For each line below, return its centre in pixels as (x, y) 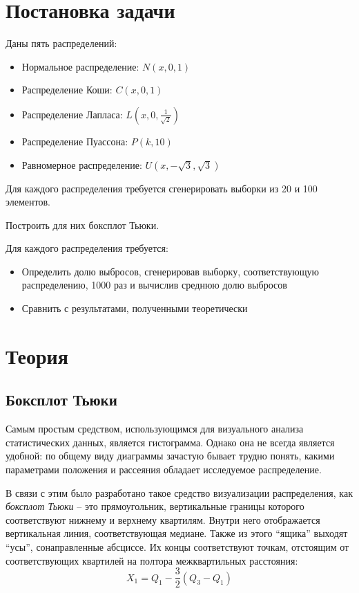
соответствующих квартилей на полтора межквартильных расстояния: (152, 560)
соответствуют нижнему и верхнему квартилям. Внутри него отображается (163, 519)
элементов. (28, 202)
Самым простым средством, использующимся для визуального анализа (155, 429)
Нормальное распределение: (80, 66)
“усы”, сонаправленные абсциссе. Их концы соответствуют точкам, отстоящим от (177, 546)
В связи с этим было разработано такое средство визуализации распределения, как (179, 492)
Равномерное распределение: (82, 164)
